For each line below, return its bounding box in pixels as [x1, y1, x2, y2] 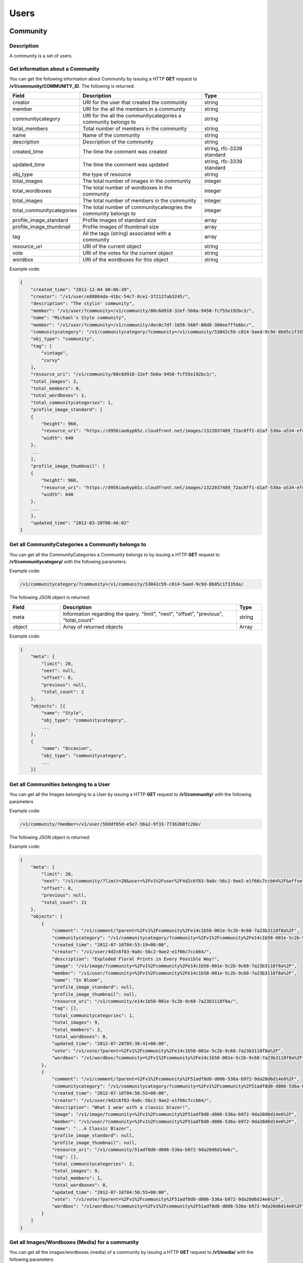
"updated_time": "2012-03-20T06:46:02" [30, 520, 130, 525]
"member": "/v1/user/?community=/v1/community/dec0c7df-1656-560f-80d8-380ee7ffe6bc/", [30, 322, 255, 328]
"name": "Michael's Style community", [30, 315, 127, 321]
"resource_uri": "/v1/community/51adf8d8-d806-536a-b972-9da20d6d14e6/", [52, 1147, 238, 1153]
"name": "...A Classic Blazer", [52, 1126, 132, 1132]
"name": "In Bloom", [52, 977, 103, 983]
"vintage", [41, 350, 68, 356]
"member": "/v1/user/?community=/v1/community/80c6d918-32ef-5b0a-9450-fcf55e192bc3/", [30, 308, 255, 313]
